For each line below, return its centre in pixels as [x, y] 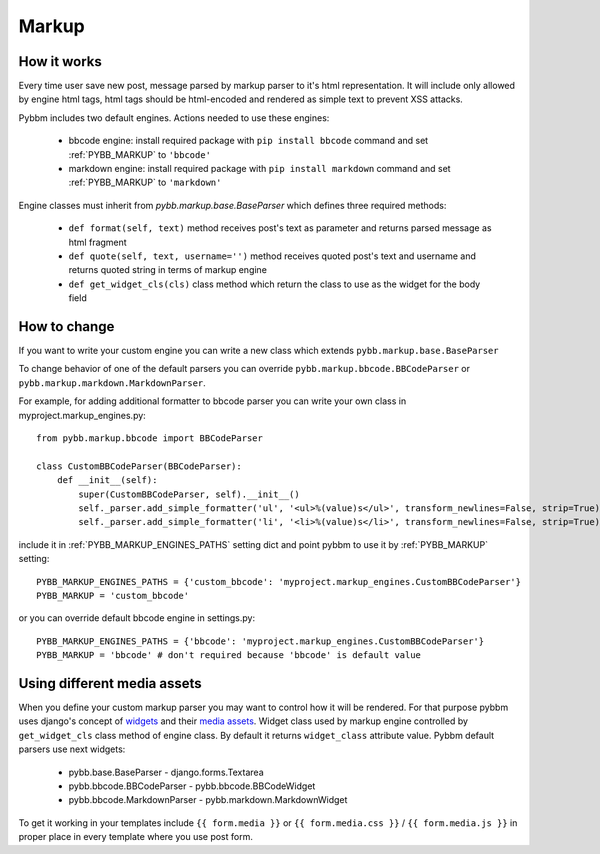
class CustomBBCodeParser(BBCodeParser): [139, 466]
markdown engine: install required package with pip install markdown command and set [259, 169]
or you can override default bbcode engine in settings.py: [136, 618]
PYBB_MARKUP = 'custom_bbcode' [113, 595]
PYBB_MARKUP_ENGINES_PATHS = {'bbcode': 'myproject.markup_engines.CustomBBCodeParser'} [260, 641]
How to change [66, 326]
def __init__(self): [107, 480]
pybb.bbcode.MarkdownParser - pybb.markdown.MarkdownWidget [208, 800]
